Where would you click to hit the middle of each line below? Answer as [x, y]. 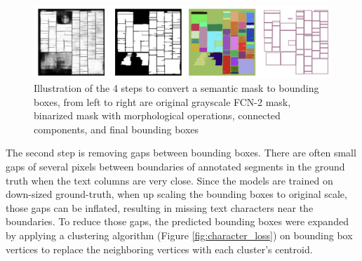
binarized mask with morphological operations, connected [157, 115]
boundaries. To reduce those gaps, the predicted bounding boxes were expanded [177, 221]
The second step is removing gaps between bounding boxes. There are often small [181, 153]
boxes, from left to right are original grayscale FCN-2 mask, [162, 101]
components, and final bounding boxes [116, 129]
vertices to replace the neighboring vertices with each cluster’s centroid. [159, 249]
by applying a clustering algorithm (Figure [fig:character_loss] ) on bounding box [179, 235]
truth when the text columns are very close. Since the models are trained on [169, 180]
